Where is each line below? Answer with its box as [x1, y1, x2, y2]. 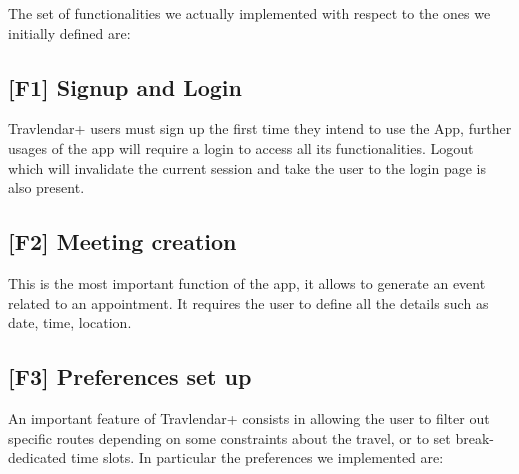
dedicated [8, 447, 67, 468]
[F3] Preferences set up [8, 361, 252, 392]
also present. [8, 177, 85, 198]
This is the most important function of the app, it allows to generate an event [8, 272, 486, 293]
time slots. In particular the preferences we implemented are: [70, 447, 444, 468]
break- [455, 427, 494, 448]
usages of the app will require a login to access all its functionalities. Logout [8, 137, 474, 158]
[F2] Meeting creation [8, 226, 237, 257]
